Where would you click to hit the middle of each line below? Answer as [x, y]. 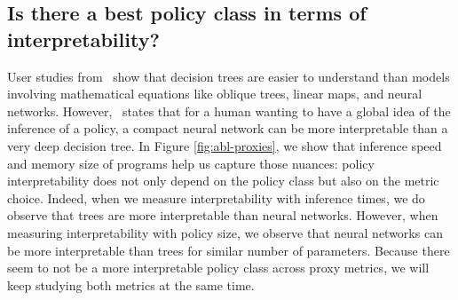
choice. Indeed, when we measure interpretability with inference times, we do [216, 197]
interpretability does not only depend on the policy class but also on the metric [223, 181]
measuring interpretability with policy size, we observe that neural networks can [225, 232]
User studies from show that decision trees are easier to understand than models [229, 76]
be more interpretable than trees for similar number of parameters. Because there [229, 250]
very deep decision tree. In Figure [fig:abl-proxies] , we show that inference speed [225, 145]
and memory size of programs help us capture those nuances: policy [191, 163]
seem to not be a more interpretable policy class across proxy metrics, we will [218, 268]
